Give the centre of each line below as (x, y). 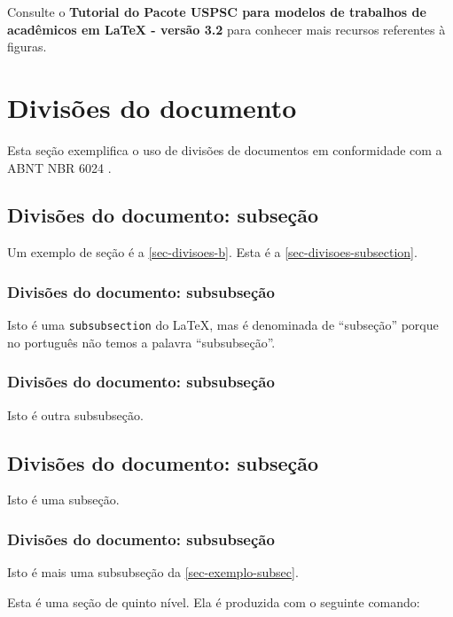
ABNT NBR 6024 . (59, 167)
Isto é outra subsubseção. (75, 414)
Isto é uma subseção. (63, 500)
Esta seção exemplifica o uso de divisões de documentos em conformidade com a (225, 149)
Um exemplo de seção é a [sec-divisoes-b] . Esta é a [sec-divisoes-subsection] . (212, 252)
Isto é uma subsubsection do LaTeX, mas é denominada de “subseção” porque (223, 325)
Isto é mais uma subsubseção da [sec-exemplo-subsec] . (153, 572)
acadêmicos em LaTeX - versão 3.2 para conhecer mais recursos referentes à (226, 29)
